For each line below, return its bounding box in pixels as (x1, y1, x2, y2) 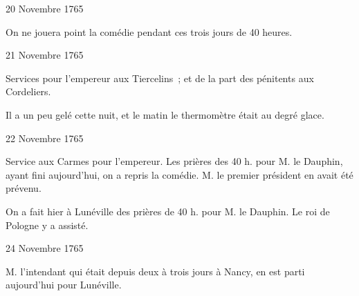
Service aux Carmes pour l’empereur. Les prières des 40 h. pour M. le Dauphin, (6, 154, 343, 168)
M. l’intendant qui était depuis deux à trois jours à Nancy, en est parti (6, 264, 305, 278)
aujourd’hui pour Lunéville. (6, 277, 122, 292)
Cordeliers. (6, 84, 51, 99)
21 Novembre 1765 (6, 48, 84, 62)
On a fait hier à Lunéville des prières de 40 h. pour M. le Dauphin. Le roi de (6, 204, 330, 218)
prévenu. (6, 181, 42, 195)
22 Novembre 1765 (6, 130, 84, 145)
